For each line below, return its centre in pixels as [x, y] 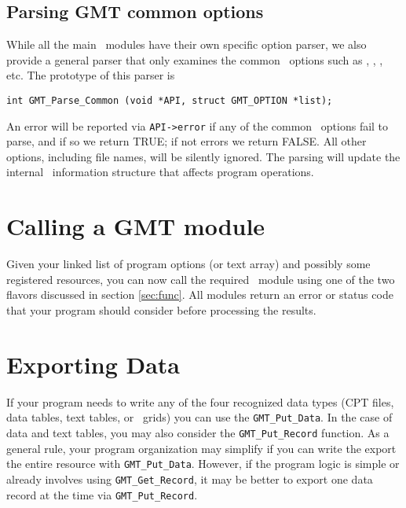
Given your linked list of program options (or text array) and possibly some [188, 264]
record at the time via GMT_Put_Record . [102, 494]
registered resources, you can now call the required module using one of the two [201, 279]
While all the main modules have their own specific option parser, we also [187, 44]
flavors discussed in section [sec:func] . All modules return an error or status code [200, 294]
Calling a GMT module [136, 226]
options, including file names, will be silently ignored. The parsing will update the [203, 156]
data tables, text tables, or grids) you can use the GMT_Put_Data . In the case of [199, 417]
